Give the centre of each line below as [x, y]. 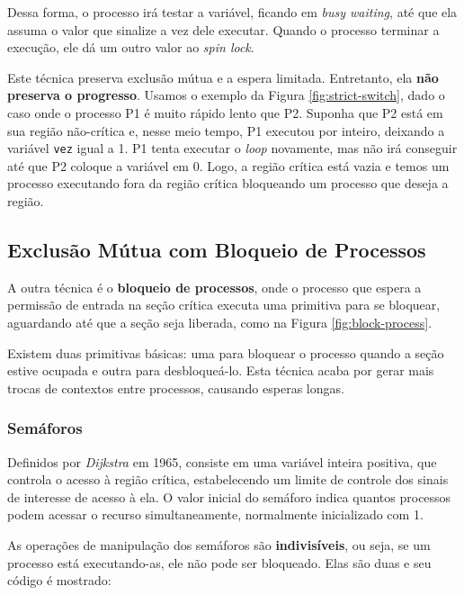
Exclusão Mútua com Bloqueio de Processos [217, 249]
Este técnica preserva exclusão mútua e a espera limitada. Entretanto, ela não [223, 77]
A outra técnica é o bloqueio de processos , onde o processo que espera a [214, 287]
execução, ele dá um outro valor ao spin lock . [131, 47]
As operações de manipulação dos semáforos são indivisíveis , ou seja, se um [219, 544]
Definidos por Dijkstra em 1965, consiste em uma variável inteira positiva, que [222, 461]
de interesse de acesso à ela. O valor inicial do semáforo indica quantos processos [229, 496]
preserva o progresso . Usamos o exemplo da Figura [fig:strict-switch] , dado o [226, 95]
